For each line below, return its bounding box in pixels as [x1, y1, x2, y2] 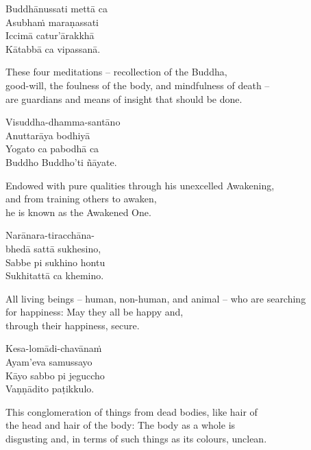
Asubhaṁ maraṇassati [5, 14, 99, 29]
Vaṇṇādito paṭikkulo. [5, 381, 95, 396]
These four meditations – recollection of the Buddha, [5, 64, 227, 79]
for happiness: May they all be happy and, [5, 305, 184, 319]
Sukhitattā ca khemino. [5, 268, 104, 283]
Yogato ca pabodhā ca [5, 141, 99, 156]
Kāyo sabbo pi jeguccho [5, 368, 105, 382]
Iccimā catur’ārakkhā [5, 28, 95, 43]
